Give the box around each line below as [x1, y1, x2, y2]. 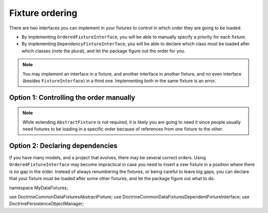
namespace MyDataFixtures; [9, 185, 68, 191]
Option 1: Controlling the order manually [9, 93, 135, 102]
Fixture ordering [9, 7, 77, 18]
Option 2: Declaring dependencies [9, 141, 118, 150]
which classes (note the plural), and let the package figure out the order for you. [21, 48, 186, 54]
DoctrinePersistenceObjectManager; [9, 201, 84, 207]
